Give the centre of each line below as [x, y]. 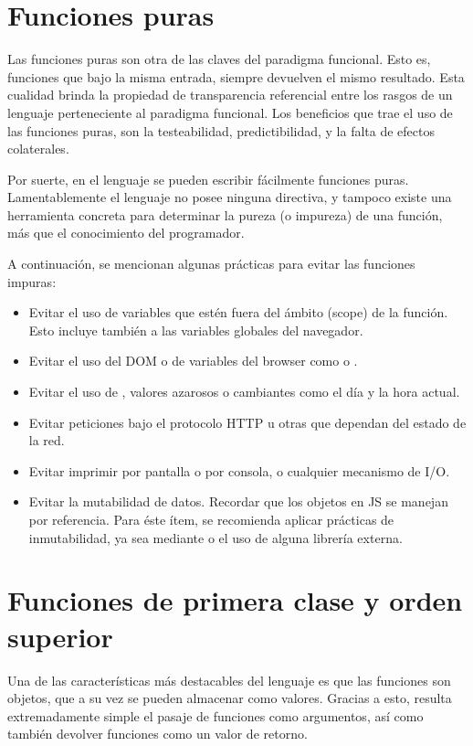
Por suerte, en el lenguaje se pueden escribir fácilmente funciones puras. [208, 179]
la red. [47, 440]
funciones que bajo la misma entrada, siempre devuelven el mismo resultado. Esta [236, 76]
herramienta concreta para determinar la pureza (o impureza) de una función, [225, 214]
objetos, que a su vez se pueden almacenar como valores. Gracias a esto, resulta [230, 698]
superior [60, 636]
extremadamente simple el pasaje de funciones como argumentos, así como [215, 715]
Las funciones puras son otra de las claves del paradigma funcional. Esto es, [219, 59]
